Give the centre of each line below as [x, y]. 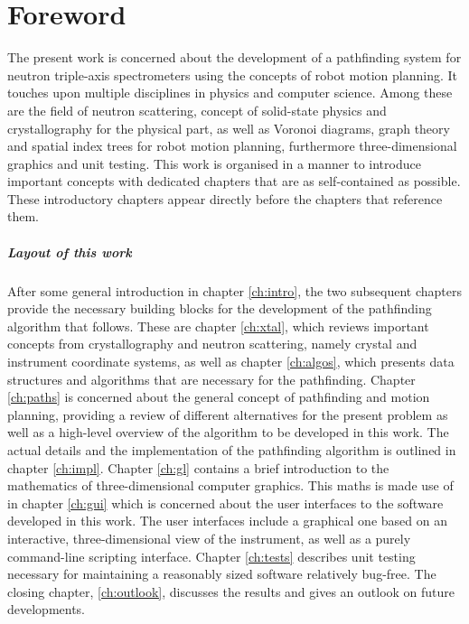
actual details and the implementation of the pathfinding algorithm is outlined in [232, 449]
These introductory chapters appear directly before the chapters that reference [225, 198]
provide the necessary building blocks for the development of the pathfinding [220, 308]
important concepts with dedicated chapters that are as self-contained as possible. [234, 181]
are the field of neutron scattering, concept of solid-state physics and [197, 110]
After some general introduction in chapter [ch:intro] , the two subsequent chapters [235, 290]
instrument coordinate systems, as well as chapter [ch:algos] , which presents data [231, 361]
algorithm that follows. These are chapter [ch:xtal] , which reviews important [218, 326]
